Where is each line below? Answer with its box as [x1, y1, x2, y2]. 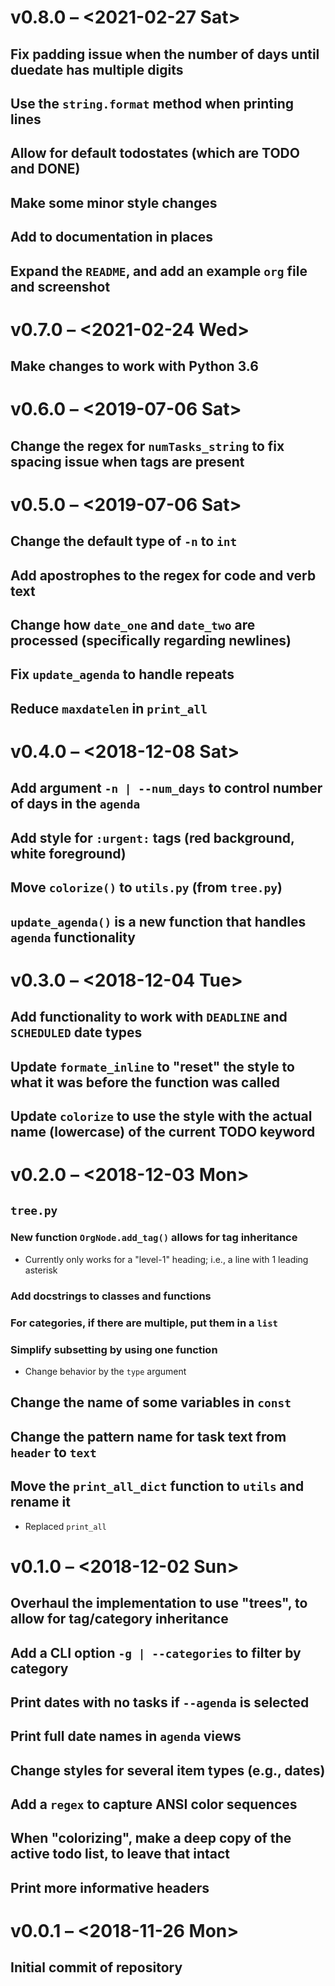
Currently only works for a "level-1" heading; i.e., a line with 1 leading [24, 1253, 309, 1265]
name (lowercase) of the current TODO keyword [10, 1123, 316, 1140]
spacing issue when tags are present [10, 453, 245, 470]
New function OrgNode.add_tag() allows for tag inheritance [10, 1231, 298, 1245]
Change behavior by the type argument [24, 1365, 187, 1377]
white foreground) [10, 845, 127, 862]
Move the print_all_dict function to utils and [10, 1478, 305, 1495]
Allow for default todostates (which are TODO [10, 145, 300, 162]
